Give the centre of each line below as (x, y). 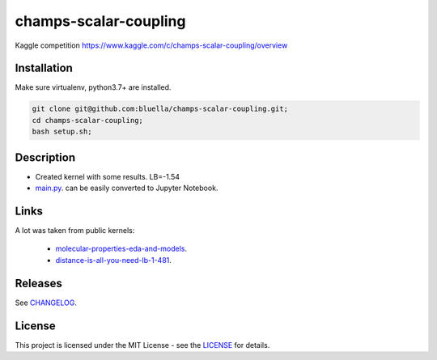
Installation (44, 68)
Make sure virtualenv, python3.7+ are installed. (93, 87)
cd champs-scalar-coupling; (87, 120)
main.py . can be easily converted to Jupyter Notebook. (127, 188)
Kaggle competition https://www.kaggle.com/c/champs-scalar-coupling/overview (151, 45)
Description (45, 157)
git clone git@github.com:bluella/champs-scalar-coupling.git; (160, 109)
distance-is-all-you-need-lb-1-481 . (113, 260)
